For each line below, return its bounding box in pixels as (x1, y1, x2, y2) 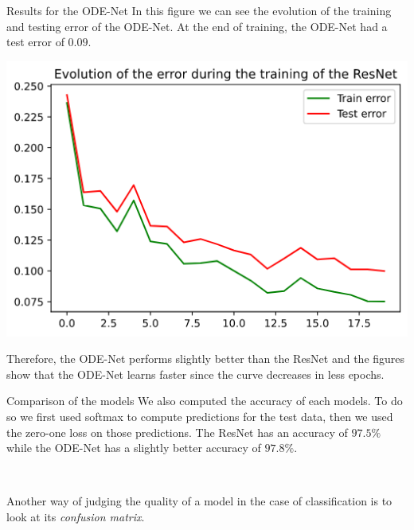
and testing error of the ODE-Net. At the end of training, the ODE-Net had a (6, 18, 388, 34)
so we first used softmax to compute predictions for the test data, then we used (6, 407, 393, 424)
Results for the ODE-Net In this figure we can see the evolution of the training (6, 2, 392, 18)
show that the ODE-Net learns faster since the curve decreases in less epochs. (6, 365, 385, 382)
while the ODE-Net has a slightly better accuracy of (6, 439, 261, 456)
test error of (6, 33, 64, 50)
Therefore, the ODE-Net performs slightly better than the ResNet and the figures (6, 350, 405, 367)
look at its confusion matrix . (6, 508, 145, 524)
